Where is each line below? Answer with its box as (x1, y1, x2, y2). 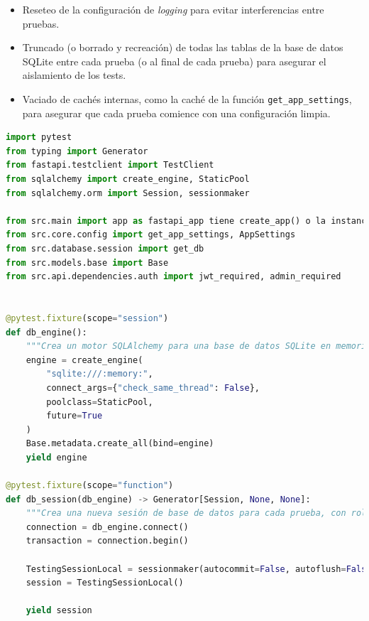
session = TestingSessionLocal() (26, 578, 184, 588)
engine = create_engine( (26, 355, 143, 365)
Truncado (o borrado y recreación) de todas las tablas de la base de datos (22, 40, 343, 55)
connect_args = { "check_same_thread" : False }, (46, 382, 260, 393)
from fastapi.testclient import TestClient (6, 160, 214, 171)
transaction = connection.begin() (26, 536, 189, 546)
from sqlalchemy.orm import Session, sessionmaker (6, 188, 250, 198)
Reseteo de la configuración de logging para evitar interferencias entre (22, 2, 324, 16)
